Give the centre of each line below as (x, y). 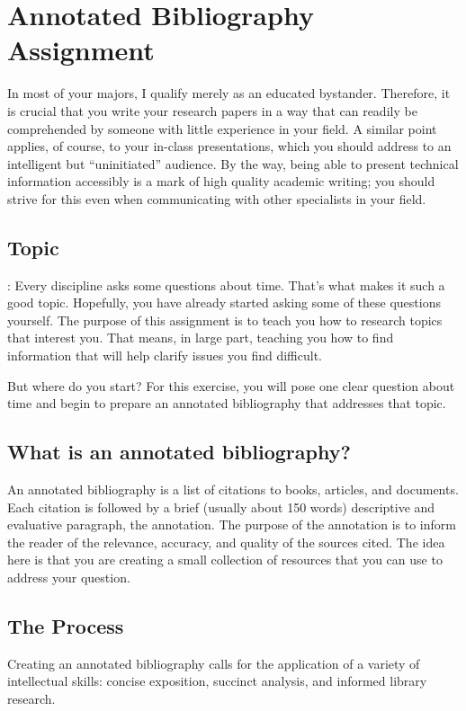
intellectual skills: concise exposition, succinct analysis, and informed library (217, 681)
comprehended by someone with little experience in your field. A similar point (222, 128)
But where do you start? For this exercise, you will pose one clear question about (231, 385)
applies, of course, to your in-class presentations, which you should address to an (229, 146)
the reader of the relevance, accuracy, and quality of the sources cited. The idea (226, 542)
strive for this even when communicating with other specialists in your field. (217, 198)
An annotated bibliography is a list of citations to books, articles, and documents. (233, 489)
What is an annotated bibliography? (179, 452)
